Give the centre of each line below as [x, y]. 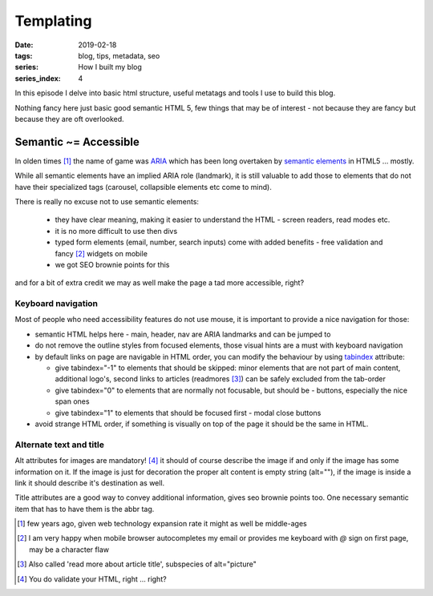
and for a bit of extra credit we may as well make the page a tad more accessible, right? [160, 283]
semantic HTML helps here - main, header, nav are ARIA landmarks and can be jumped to [183, 334]
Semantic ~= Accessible [77, 141]
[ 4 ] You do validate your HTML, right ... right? [92, 579]
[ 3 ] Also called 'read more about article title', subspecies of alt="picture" [137, 564]
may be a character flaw [69, 550]
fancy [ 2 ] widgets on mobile [101, 253]
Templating [53, 21]
